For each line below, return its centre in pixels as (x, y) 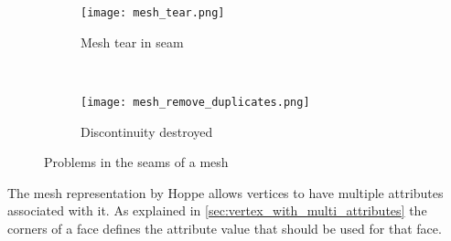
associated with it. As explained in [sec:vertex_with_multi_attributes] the (217, 210)
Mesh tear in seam (132, 42)
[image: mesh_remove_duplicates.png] (195, 102)
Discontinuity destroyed (147, 131)
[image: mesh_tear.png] (153, 13)
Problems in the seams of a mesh (136, 162)
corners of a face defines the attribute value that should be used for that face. (225, 228)
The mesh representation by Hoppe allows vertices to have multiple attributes (225, 192)
